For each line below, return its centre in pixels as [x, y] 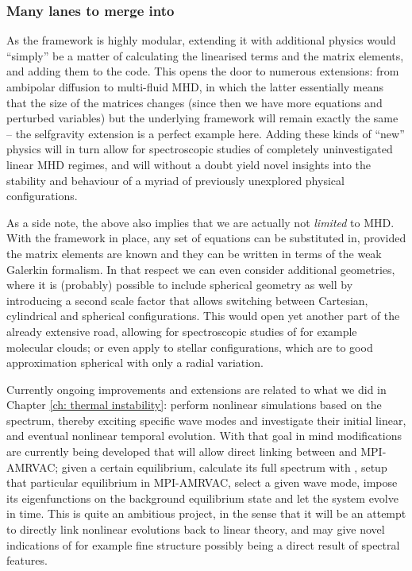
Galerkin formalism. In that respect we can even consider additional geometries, [201, 269]
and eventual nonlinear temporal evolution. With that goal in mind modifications [204, 436]
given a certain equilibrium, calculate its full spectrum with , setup [224, 467]
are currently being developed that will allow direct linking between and [182, 451]
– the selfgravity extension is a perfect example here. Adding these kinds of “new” [206, 133]
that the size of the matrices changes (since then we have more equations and [194, 102]
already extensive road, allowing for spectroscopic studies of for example [182, 331]
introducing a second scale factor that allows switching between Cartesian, [187, 300]
